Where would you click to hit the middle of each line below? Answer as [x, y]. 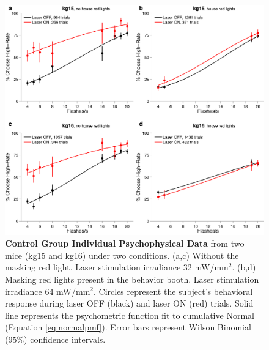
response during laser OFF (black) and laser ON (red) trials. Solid [129, 303]
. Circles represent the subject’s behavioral [173, 291]
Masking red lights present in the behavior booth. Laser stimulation [132, 279]
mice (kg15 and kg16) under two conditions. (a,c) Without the [122, 255]
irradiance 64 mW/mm [48, 291]
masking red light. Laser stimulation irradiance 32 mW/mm [117, 267]
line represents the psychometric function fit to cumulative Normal [130, 315]
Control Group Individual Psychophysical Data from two [125, 243]
